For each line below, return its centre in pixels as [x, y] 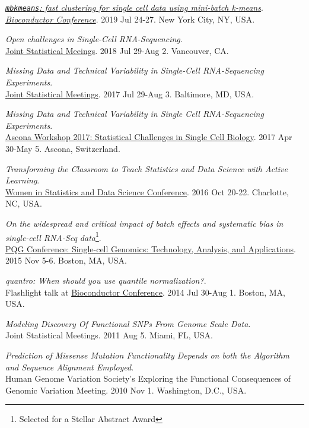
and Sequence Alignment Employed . [70, 367]
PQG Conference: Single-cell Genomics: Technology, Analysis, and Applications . [151, 248]
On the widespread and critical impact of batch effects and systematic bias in [144, 223]
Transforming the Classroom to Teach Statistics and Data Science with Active [146, 168]
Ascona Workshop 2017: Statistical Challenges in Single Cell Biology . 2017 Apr [149, 137]
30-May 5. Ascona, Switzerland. [63, 148]
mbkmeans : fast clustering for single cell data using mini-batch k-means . [134, 7]
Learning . [23, 180]
